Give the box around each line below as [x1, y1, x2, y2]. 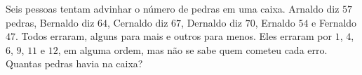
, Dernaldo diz [181, 15, 243, 29]
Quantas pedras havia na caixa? [6, 56, 143, 71]
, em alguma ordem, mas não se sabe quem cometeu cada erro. [58, 42, 328, 57]
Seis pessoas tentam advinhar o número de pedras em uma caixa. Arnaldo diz [6, 1, 340, 15]
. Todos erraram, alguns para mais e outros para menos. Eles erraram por [15, 29, 332, 43]
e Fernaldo [311, 15, 357, 29]
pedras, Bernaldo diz [6, 15, 95, 29]
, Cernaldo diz [107, 15, 168, 29]
